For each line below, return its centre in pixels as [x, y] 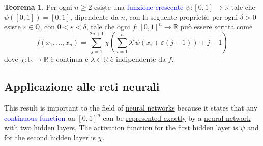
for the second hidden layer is [50, 137]
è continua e [69, 59]
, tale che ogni [108, 27]
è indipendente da [138, 59]
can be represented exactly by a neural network [177, 117]
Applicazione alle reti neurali [82, 86]
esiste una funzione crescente [139, 7]
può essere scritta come [216, 27]
